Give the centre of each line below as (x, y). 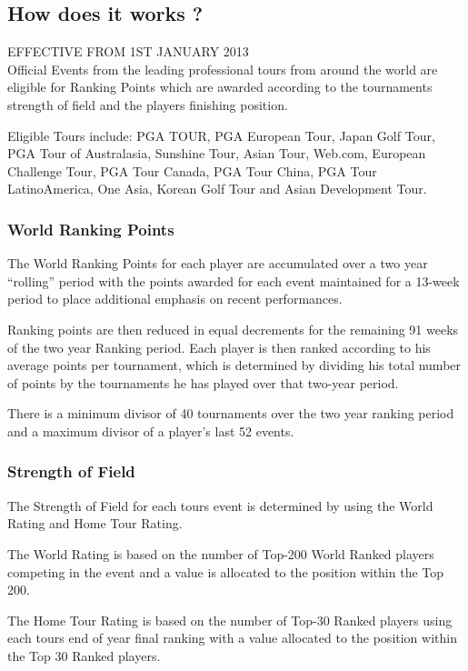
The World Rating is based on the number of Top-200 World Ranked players (221, 553)
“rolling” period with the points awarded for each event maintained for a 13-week (234, 280)
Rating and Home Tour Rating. (95, 523)
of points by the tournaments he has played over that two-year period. (203, 382)
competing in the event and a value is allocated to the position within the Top (226, 571)
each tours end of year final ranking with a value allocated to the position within (232, 638)
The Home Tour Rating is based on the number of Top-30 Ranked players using (230, 620)
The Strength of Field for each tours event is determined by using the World (220, 505)
